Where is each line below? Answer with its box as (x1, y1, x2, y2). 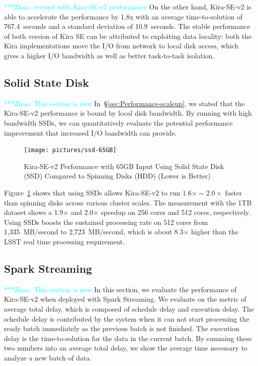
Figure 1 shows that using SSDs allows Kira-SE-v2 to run (4, 187, 180, 197)
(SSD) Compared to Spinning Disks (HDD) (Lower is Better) (24, 171, 211, 181)
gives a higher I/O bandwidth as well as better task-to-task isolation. (4, 50, 215, 60)
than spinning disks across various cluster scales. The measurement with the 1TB (4, 197, 252, 207)
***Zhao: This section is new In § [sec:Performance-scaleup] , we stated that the (4, 98, 245, 108)
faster (225, 187, 242, 197)
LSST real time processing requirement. (4, 236, 125, 246)
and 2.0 (71, 207, 93, 217)
